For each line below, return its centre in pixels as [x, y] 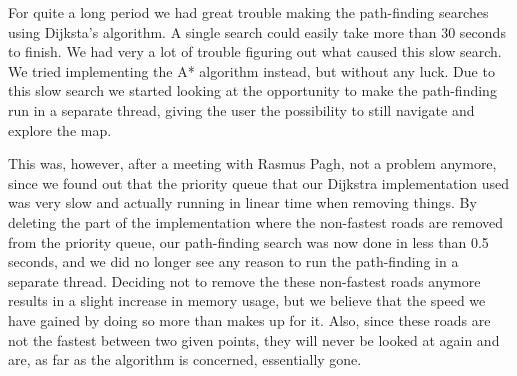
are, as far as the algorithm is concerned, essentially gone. [185, 359]
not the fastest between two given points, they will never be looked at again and [254, 339]
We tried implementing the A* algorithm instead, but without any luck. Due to [251, 70]
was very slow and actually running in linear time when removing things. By [242, 202]
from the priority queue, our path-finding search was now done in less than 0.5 [248, 241]
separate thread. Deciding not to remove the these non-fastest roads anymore [244, 280]
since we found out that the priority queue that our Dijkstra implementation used [259, 182]
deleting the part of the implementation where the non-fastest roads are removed [256, 221]
